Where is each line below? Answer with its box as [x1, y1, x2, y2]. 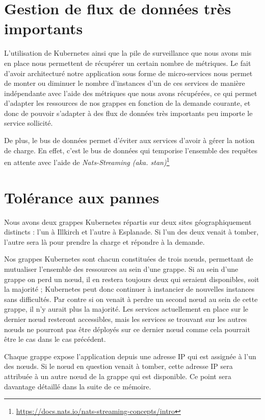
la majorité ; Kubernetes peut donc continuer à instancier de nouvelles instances [4, 284, 255, 294]
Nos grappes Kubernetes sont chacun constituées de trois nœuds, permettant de [4, 253, 253, 264]
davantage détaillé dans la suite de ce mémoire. [4, 381, 151, 391]
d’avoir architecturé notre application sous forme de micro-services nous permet [4, 67, 253, 78]
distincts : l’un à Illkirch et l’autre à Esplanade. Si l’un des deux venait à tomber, [4, 226, 259, 237]
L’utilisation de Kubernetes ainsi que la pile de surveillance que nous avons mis [4, 48, 252, 58]
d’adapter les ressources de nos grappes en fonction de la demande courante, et [4, 98, 251, 108]
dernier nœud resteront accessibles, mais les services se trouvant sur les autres [4, 313, 247, 324]
